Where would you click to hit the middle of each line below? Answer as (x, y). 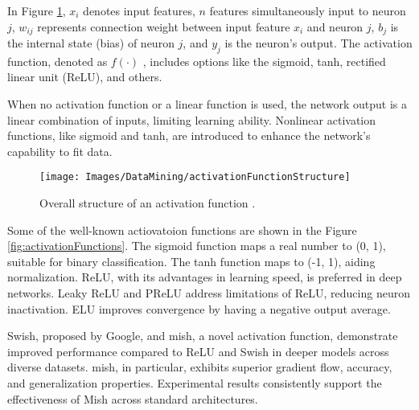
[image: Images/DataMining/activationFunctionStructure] (195, 177)
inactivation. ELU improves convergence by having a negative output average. (199, 308)
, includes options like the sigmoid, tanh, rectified (264, 61)
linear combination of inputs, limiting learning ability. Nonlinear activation (192, 119)
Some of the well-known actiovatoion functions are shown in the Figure (182, 230)
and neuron (335, 26)
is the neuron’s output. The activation (318, 43)
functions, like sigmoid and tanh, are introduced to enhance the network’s (189, 135)
